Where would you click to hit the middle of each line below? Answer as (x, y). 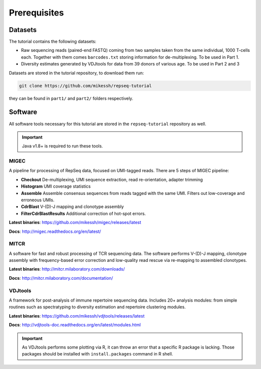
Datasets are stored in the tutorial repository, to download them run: (77, 73)
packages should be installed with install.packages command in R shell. (98, 354)
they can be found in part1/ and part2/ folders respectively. (71, 98)
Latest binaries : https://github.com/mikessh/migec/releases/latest (75, 223)
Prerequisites (36, 13)
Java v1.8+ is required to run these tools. (63, 146)
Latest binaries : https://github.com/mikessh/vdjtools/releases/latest (77, 316)
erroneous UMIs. (38, 200)
